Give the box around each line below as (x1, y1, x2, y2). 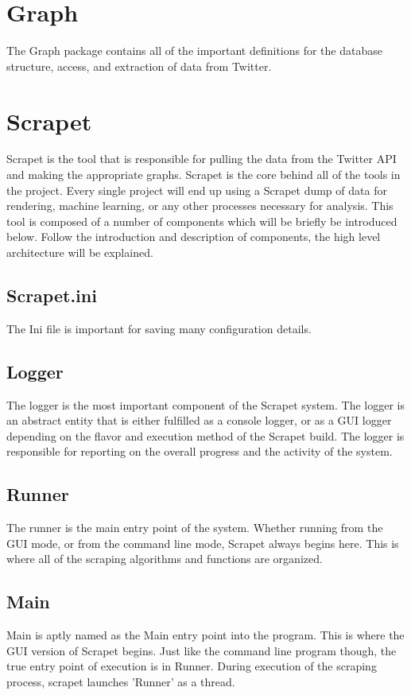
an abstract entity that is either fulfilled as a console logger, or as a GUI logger (6, 412, 392, 429)
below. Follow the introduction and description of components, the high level (6, 228, 381, 245)
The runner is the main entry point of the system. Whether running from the (6, 519, 383, 536)
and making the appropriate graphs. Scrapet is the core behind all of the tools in (6, 166, 401, 183)
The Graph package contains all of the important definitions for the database (6, 42, 382, 59)
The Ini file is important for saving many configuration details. (6, 320, 312, 336)
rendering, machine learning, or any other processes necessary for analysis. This (6, 197, 394, 214)
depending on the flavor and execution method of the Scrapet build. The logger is (6, 427, 405, 444)
